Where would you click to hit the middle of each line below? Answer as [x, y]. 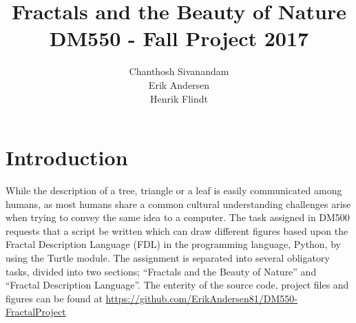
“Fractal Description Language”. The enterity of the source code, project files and [177, 285]
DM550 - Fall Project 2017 [179, 38]
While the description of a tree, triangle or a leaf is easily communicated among [174, 190]
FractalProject [36, 312]
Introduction [67, 157]
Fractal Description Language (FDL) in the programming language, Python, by [173, 244]
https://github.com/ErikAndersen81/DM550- [201, 298]
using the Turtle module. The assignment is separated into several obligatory [168, 258]
